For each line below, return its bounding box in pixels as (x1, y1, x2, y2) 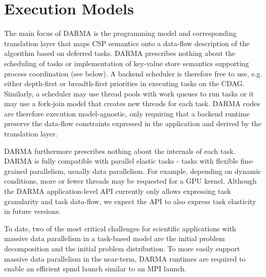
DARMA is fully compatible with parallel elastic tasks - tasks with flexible (4, 155, 238, 166)
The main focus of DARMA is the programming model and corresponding (4, 28, 237, 38)
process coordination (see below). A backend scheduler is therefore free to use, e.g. (4, 68, 262, 78)
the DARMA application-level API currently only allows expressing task (4, 186, 231, 196)
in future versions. (4, 206, 61, 216)
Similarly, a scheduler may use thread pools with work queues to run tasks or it (4, 88, 254, 98)
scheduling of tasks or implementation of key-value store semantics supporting (4, 57, 249, 68)
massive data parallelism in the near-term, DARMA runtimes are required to (4, 253, 246, 264)
